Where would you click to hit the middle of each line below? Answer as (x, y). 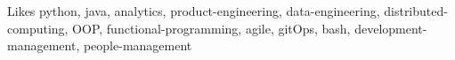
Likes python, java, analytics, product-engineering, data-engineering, (194, 11)
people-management (138, 45)
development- (391, 28)
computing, (38, 28)
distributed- (416, 11)
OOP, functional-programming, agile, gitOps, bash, (211, 28)
